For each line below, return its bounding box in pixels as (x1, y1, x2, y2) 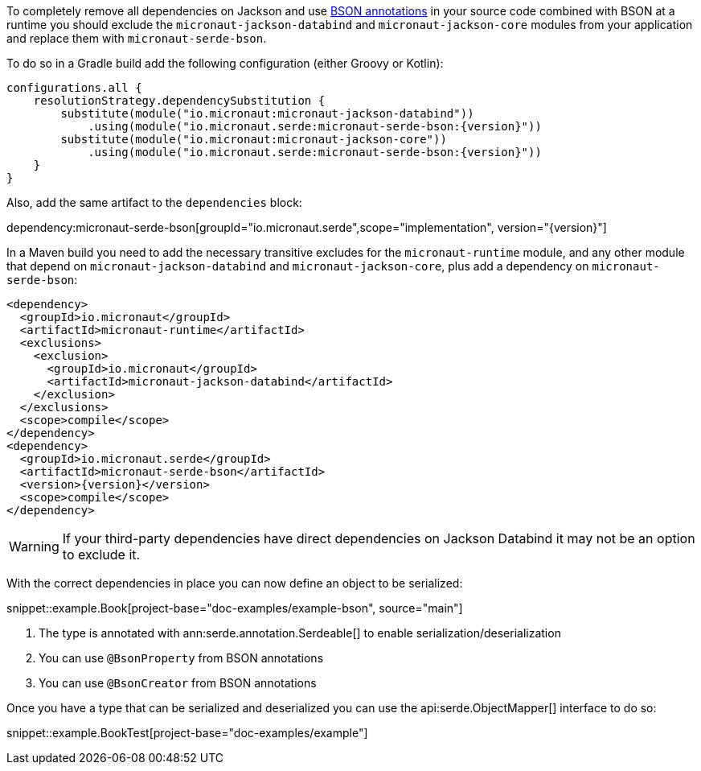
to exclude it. (62, 546, 141, 563)
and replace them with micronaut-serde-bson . (6, 31, 267, 45)
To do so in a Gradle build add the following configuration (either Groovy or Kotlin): (6, 56, 444, 70)
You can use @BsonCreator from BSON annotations (39, 676, 317, 690)
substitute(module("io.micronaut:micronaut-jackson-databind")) (60, 107, 474, 120)
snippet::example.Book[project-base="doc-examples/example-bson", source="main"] (6, 601, 463, 615)
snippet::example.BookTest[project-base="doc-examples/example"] (6, 726, 368, 740)
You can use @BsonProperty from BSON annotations (39, 651, 324, 665)
